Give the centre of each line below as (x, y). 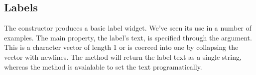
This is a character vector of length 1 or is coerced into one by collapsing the (121, 47)
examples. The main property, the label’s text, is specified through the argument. (128, 37)
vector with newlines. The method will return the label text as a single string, (123, 56)
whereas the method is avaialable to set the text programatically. (103, 66)
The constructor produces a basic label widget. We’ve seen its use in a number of (128, 28)
